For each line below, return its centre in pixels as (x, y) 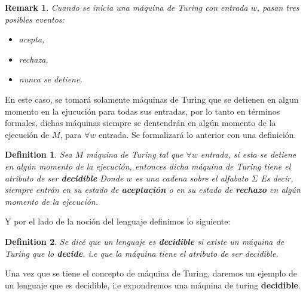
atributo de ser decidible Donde (64, 178)
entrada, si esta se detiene (248, 154)
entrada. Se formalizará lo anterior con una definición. (198, 134)
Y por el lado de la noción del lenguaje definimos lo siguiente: (118, 221)
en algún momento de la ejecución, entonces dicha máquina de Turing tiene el (148, 166)
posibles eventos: (35, 19)
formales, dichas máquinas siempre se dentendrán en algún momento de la (140, 123)
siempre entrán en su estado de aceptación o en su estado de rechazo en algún (153, 190)
